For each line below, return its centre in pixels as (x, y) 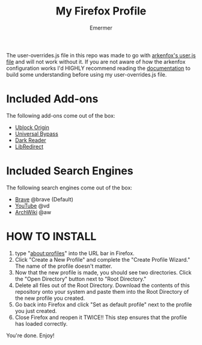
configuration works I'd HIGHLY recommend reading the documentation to (98, 68)
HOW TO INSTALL (51, 236)
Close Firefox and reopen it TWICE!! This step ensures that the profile (101, 317)
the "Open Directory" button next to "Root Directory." (81, 279)
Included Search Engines (70, 171)
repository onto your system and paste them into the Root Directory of (102, 291)
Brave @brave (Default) (44, 199)
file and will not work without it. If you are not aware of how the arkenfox (96, 62)
